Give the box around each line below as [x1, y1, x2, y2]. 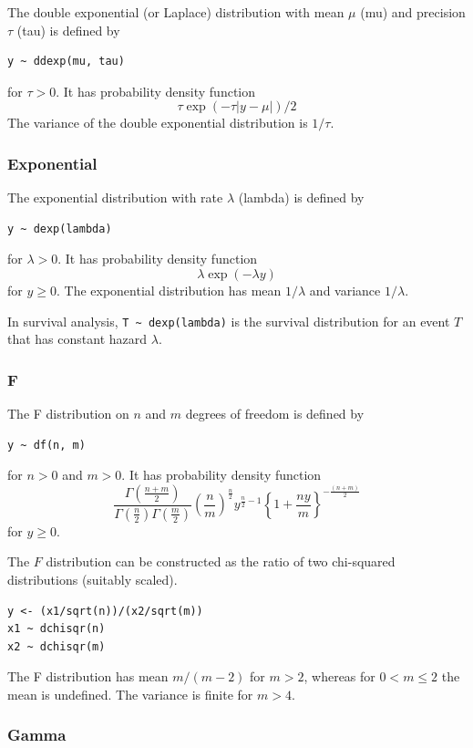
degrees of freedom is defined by [185, 404, 365, 423]
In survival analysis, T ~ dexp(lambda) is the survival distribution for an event [7, 311, 450, 330]
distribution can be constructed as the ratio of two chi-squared [46, 552, 396, 571]
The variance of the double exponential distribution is [7, 113, 308, 132]
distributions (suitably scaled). [7, 569, 178, 588]
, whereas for [303, 667, 375, 686]
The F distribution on [7, 404, 129, 423]
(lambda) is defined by [238, 188, 365, 207]
